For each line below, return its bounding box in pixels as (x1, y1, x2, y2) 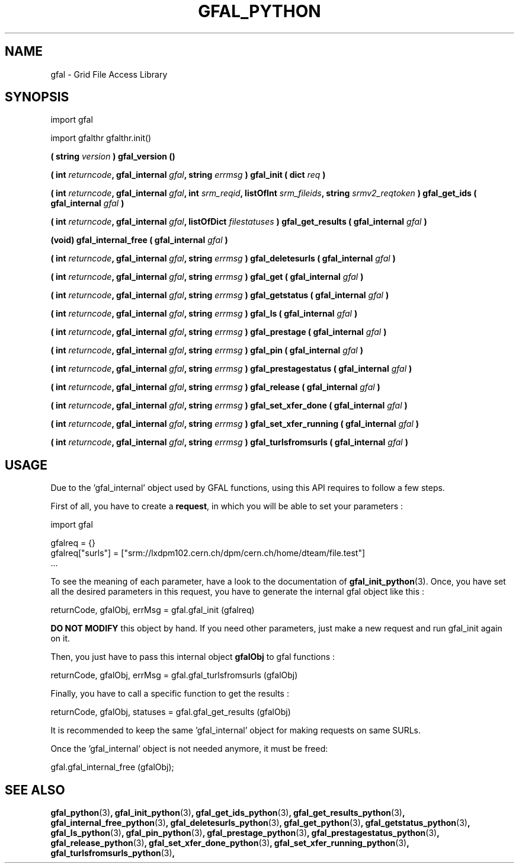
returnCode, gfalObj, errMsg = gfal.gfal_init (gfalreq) (50, 605, 255, 615)
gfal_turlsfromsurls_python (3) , (50, 848, 175, 859)
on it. (50, 633, 70, 644)
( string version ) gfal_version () (50, 151, 175, 162)
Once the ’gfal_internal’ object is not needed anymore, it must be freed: (50, 743, 328, 754)
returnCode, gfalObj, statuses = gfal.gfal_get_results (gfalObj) (50, 707, 291, 717)
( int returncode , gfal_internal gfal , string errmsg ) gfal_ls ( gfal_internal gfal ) (50, 308, 358, 319)
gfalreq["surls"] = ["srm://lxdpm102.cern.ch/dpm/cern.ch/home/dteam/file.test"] (50, 548, 366, 559)
